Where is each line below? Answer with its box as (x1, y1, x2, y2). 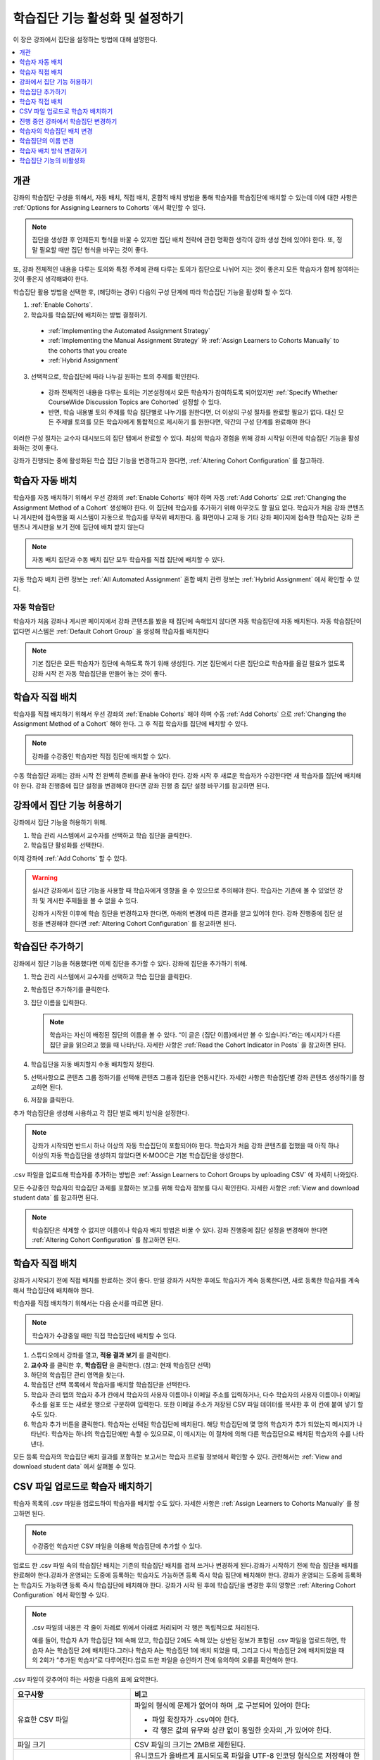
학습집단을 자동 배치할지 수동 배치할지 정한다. (30, 1060, 155, 1069)
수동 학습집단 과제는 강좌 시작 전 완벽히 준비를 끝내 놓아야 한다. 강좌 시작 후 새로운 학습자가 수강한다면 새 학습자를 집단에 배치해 (13, 772, 362, 780)
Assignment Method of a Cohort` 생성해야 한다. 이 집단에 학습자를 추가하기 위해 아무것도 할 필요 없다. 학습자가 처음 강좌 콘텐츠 (13, 503, 365, 512)
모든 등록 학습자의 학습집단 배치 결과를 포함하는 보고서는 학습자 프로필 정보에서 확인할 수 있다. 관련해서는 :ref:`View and (13, 1452, 343, 1461)
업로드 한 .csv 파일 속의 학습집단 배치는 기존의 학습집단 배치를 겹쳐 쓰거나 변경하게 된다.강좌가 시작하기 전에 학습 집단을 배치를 (13, 1561, 359, 1569)
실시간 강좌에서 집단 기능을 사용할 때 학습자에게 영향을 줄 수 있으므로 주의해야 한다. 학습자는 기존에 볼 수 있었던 (32, 886, 336, 895)
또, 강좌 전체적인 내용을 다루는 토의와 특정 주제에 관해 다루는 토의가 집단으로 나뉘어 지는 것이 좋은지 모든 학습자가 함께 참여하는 (13, 265, 360, 274)
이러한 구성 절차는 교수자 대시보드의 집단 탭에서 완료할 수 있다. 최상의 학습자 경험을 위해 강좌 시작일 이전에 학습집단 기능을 (13, 434, 347, 442)
